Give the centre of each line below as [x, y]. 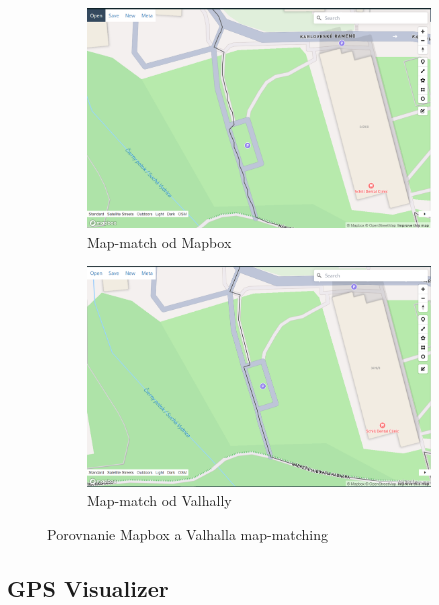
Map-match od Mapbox [159, 241]
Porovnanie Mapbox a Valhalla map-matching [188, 533]
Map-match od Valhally [159, 500]
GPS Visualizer [88, 587]
